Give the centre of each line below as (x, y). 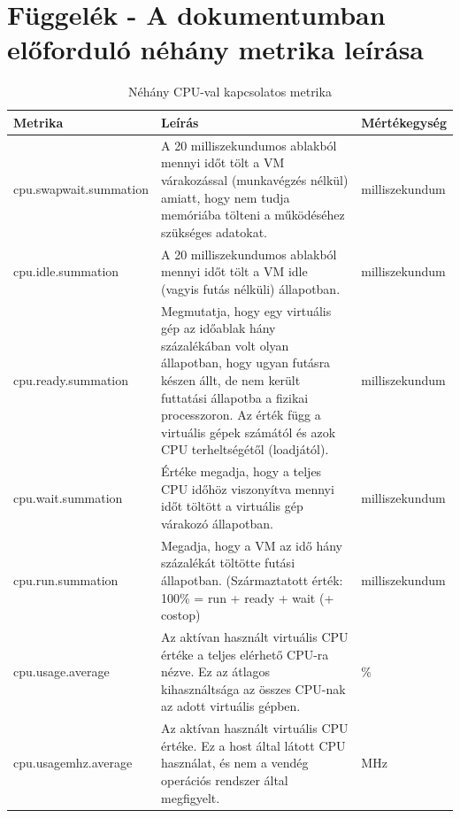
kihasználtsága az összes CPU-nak (253, 688)
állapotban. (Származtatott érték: (252, 580)
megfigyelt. (191, 797)
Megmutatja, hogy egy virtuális (246, 310)
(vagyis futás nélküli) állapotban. (251, 288)
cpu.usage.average (61, 671)
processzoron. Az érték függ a (241, 415)
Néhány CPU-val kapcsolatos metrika (230, 92)
